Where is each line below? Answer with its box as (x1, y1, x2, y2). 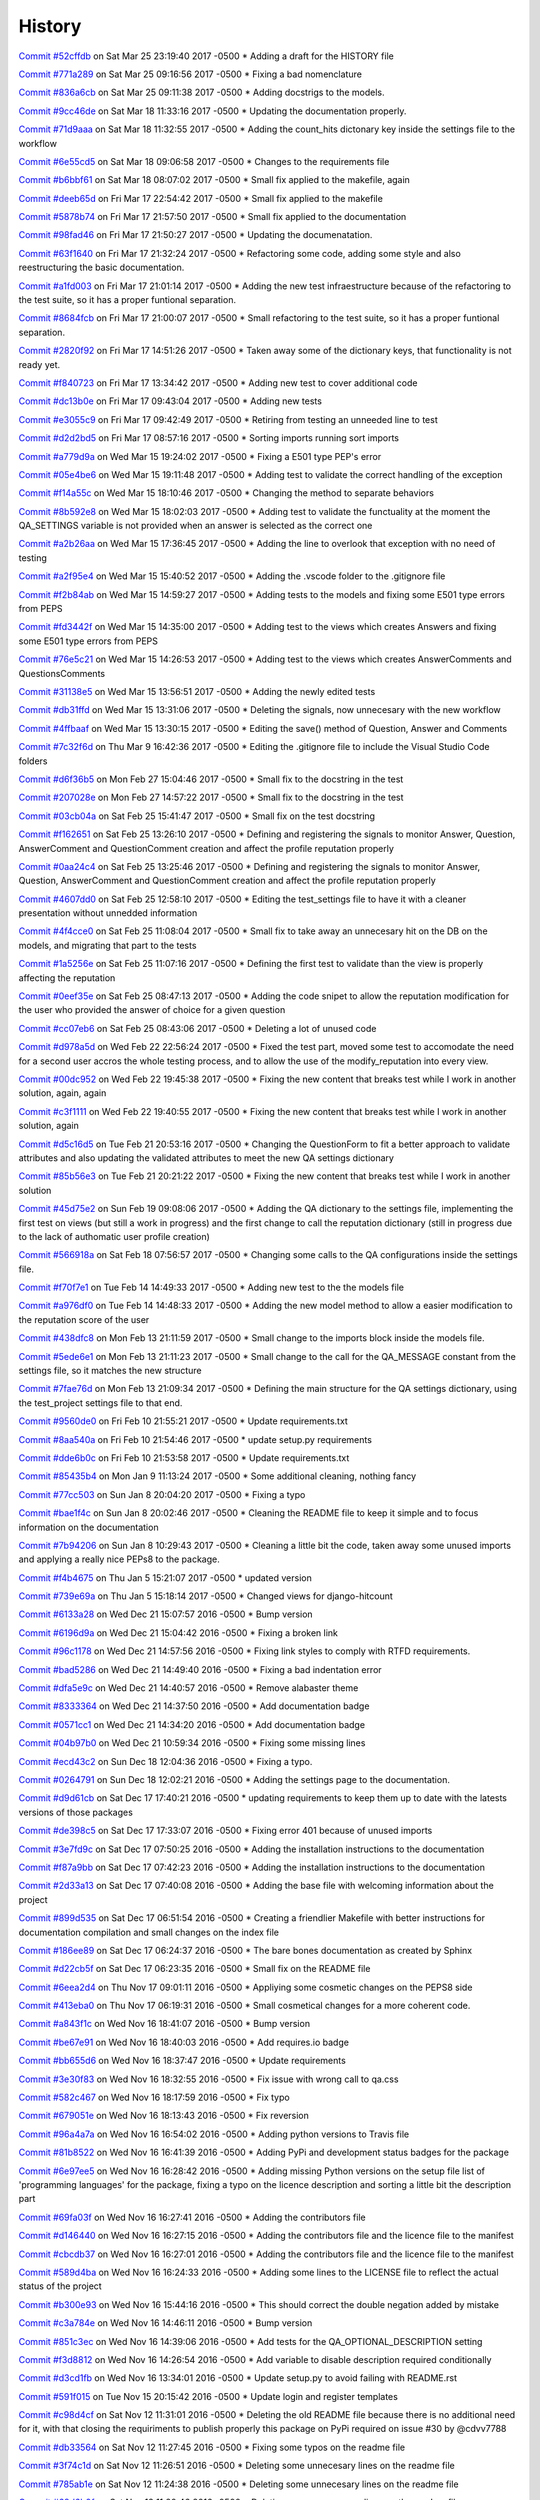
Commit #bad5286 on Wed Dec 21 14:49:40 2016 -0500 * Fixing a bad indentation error (18, 1663, 382, 1675)
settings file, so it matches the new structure (18, 1365, 202, 1377)
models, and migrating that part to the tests (18, 939, 197, 951)
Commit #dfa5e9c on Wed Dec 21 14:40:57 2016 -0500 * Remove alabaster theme (18, 1682, 359, 1694)
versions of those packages (18, 1806, 134, 1818)
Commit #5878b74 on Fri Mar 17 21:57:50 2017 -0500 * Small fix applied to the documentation (18, 211, 407, 223)
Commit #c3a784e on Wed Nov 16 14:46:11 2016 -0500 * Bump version (18, 2317, 313, 2329)
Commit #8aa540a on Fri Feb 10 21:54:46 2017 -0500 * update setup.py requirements (18, 1433, 372, 1445)
